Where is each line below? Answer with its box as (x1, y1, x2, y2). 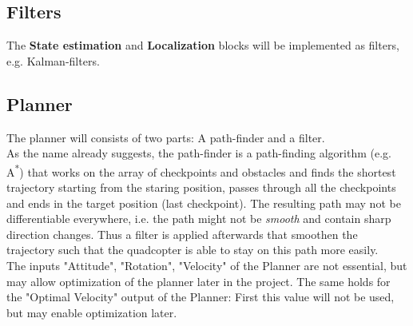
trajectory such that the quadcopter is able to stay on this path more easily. (6, 241, 379, 258)
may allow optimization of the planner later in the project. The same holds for (6, 272, 391, 289)
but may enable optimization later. (6, 304, 177, 320)
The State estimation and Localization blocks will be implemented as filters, (6, 37, 399, 54)
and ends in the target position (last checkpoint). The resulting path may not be (6, 194, 401, 211)
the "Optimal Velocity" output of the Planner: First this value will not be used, (6, 288, 395, 305)
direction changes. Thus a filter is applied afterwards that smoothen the (6, 225, 358, 242)
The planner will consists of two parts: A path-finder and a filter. (6, 129, 325, 145)
